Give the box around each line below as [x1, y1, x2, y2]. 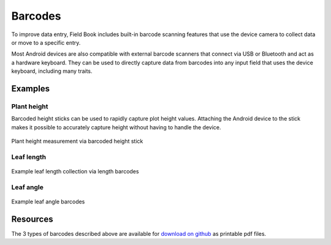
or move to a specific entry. [11, 39, 81, 46]
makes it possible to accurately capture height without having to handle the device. [11, 123, 221, 131]
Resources [11, 214, 53, 224]
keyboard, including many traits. [11, 67, 93, 75]
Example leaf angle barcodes [11, 198, 85, 205]
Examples [11, 83, 50, 94]
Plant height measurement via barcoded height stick [11, 138, 143, 145]
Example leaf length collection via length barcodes [11, 168, 139, 175]
